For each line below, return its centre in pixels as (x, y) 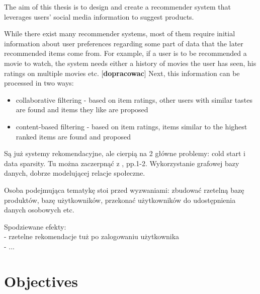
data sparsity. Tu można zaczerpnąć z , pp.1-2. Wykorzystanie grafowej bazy (122, 163)
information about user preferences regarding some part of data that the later (124, 43)
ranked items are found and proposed (73, 136)
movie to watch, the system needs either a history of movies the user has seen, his (130, 63)
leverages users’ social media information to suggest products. (99, 16)
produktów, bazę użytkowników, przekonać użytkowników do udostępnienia (120, 200)
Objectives (41, 281)
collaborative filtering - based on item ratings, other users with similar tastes (134, 99)
